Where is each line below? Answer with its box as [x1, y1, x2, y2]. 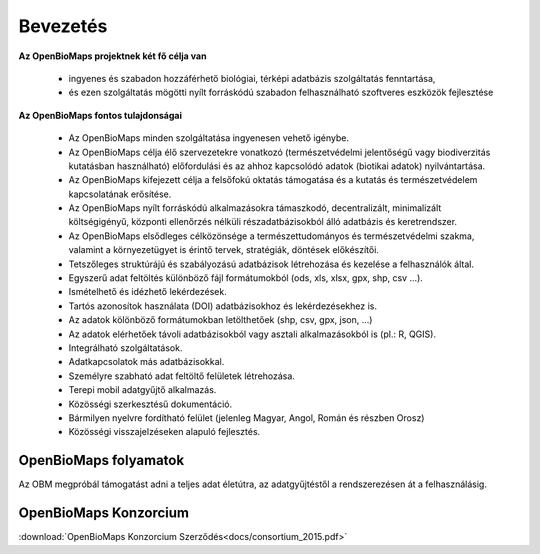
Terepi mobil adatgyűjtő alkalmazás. [68, 384, 217, 396]
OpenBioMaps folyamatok [18, 452, 185, 469]
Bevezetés [18, 15, 108, 37]
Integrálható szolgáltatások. [68, 341, 183, 354]
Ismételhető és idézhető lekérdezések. [68, 286, 227, 298]
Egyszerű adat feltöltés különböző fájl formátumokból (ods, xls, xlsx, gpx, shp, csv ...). [68, 272, 424, 284]
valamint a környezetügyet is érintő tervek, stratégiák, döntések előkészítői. [68, 244, 380, 256]
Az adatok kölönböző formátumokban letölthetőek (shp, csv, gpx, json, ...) [68, 314, 373, 326]
